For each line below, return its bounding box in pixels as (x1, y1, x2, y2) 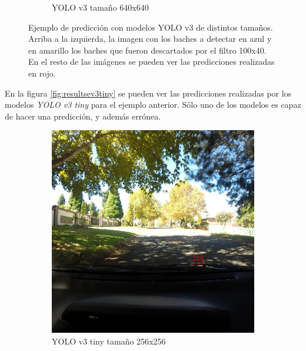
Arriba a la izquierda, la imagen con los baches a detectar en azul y (28, 32, 272, 45)
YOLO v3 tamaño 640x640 (52, 1, 149, 13)
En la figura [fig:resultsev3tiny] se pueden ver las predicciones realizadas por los (5, 87, 292, 99)
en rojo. (28, 67, 56, 79)
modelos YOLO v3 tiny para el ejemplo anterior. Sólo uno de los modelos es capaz (5, 98, 301, 111)
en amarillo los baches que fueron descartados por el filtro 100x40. (28, 44, 267, 56)
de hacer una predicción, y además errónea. (5, 110, 161, 122)
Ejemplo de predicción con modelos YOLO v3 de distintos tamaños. (28, 21, 273, 33)
